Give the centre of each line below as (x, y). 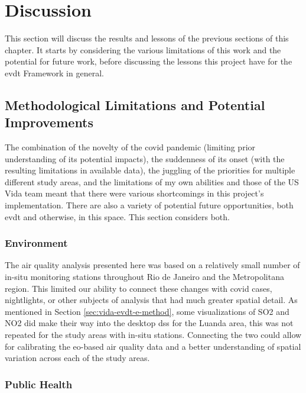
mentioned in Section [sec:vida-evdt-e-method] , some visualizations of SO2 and (147, 311)
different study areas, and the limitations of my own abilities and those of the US (152, 181)
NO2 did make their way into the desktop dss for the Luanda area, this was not (149, 323)
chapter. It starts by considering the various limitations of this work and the (143, 49)
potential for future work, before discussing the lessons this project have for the (149, 61)
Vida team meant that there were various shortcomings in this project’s (134, 193)
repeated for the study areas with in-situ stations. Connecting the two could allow (153, 335)
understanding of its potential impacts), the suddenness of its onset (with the (145, 158)
